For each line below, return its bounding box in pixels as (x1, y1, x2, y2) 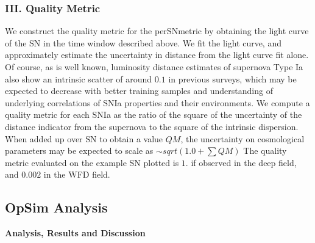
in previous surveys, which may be (168, 72, 297, 85)
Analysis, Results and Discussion (5, 227, 146, 239)
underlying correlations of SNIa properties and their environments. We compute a (5, 96, 310, 109)
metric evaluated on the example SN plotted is (5, 156, 179, 169)
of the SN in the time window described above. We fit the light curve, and (5, 36, 281, 49)
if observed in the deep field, (191, 156, 297, 169)
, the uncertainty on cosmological (180, 132, 305, 145)
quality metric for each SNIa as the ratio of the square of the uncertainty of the (5, 108, 302, 121)
